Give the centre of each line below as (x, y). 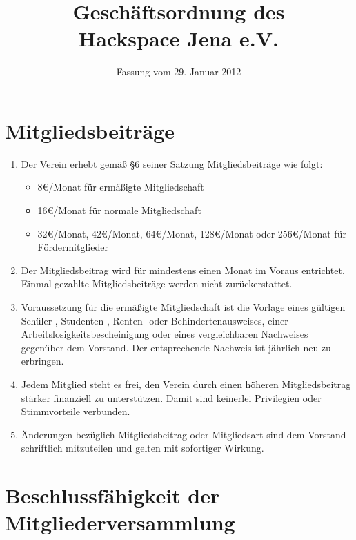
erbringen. (42, 361)
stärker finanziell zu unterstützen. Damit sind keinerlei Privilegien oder (171, 397)
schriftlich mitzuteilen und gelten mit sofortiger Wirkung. (142, 448)
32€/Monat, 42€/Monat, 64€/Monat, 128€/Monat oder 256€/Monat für (192, 233)
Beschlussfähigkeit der (112, 495)
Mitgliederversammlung (120, 522)
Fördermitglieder (73, 247)
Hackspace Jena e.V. (179, 38)
